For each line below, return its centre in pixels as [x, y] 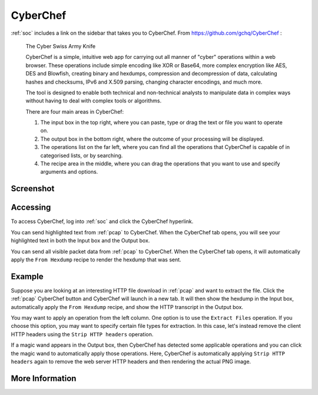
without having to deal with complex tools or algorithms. [94, 101]
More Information [44, 378]
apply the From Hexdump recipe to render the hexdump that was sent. [96, 260]
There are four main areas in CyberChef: [75, 111]
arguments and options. [69, 172]
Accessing [31, 208]
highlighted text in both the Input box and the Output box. [80, 241]
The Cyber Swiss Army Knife [61, 46]
